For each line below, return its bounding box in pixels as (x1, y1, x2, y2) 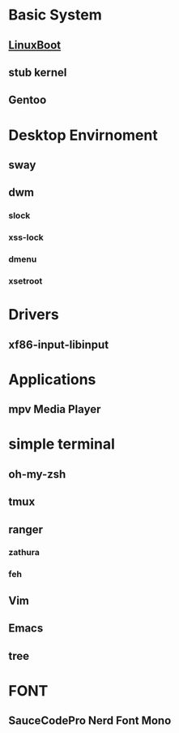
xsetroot (8, 275, 43, 287)
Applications (8, 370, 96, 388)
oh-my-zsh (8, 467, 66, 481)
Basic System (8, 6, 103, 24)
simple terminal (8, 435, 116, 453)
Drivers (8, 306, 59, 324)
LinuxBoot (8, 38, 62, 52)
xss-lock (8, 232, 45, 243)
